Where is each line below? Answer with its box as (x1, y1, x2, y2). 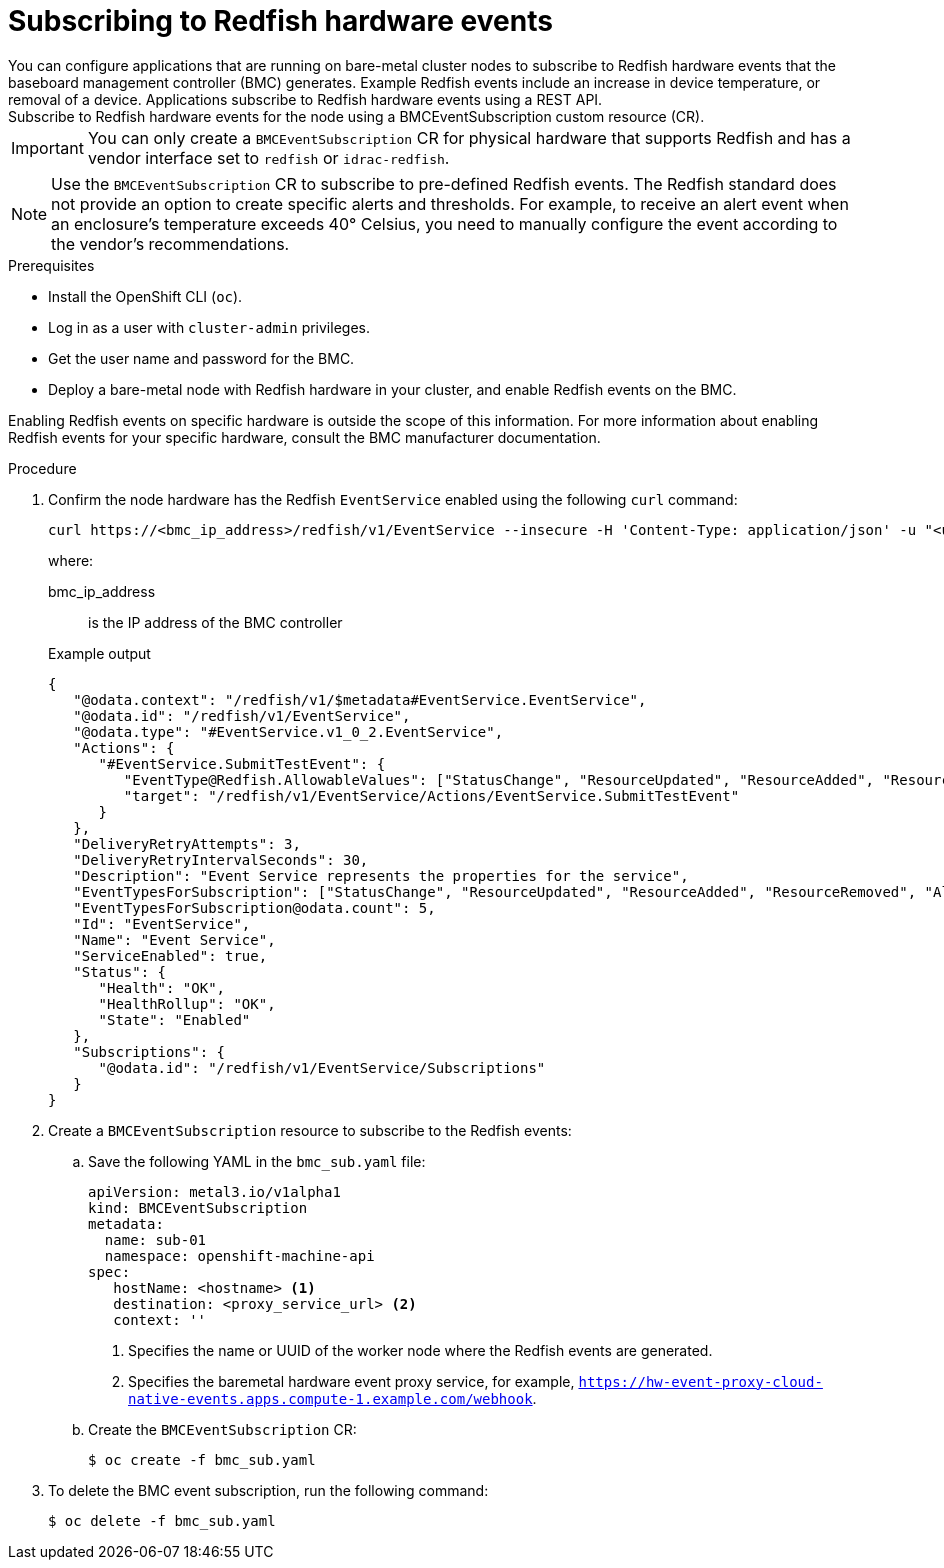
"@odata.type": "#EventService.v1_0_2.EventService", (73, 723, 504, 740)
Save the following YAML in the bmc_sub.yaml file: (88, 1152, 426, 1170)
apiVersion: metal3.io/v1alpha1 (88, 1183, 341, 1200)
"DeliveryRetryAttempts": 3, (73, 835, 301, 852)
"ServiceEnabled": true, (73, 947, 268, 964)
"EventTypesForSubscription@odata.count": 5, (73, 899, 436, 916)
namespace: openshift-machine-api (104, 1247, 375, 1264)
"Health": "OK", (98, 979, 226, 996)
